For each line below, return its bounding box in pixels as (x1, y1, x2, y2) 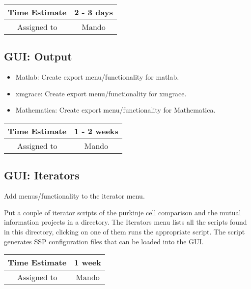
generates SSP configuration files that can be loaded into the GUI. (4, 236, 204, 246)
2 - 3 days (74, 6, 113, 18)
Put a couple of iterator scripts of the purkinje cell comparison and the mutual (4, 207, 241, 217)
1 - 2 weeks (74, 125, 118, 137)
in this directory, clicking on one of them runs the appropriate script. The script (4, 226, 245, 236)
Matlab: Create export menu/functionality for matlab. (15, 72, 179, 82)
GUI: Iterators (4, 168, 80, 183)
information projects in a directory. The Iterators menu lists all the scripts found (4, 217, 247, 227)
